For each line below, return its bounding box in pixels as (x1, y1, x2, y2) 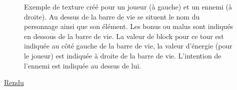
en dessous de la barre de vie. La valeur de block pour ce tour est (24, 30, 224, 41)
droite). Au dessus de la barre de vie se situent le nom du (24, 11, 200, 21)
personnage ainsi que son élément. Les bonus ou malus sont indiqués (24, 21, 233, 31)
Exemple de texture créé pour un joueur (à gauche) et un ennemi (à (24, 1, 232, 11)
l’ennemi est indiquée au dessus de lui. (24, 60, 141, 70)
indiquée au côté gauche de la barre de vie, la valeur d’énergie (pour (24, 40, 232, 51)
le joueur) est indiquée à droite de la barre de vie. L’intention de (24, 50, 221, 60)
